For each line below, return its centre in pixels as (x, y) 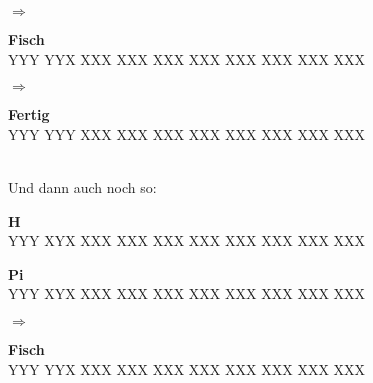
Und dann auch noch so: (82, 186)
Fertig (29, 114)
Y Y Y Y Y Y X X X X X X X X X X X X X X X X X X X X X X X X (187, 133)
